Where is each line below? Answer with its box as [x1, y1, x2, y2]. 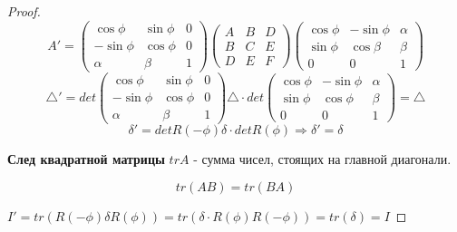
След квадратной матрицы [7, 149, 165, 168]
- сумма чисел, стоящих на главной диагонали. [193, 149, 452, 168]
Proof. [7, 2, 41, 20]
